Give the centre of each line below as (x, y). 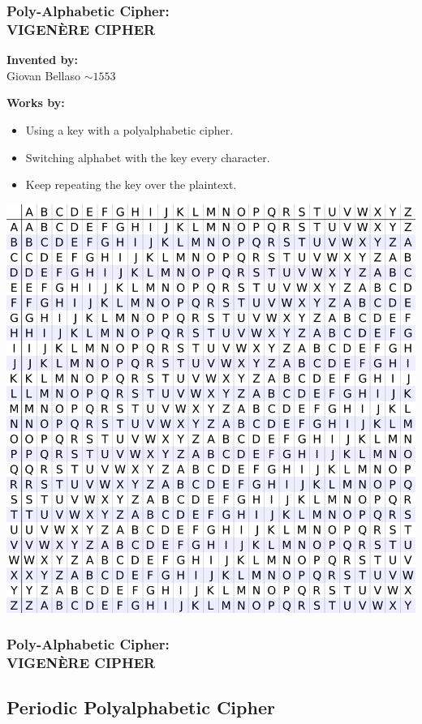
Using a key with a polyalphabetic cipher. (129, 129)
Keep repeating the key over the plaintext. (131, 184)
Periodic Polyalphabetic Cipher (141, 707)
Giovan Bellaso (43, 75)
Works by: (36, 103)
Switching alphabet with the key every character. (148, 157)
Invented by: (42, 60)
